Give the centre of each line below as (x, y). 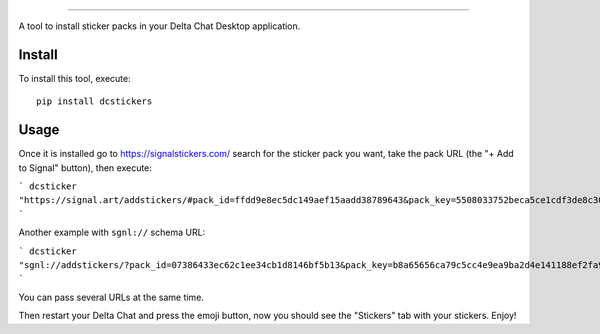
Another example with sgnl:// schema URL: (112, 232)
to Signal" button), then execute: (85, 167)
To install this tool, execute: (74, 78)
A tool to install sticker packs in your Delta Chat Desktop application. (159, 26)
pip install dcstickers (94, 101)
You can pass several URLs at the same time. (111, 297)
